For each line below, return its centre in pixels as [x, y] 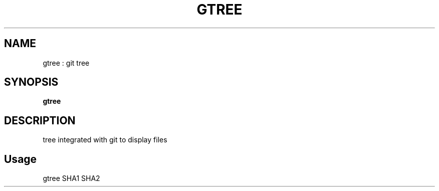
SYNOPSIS [31, 82]
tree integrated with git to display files [105, 140]
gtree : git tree [66, 63]
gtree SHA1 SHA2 [71, 178]
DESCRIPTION [40, 120]
